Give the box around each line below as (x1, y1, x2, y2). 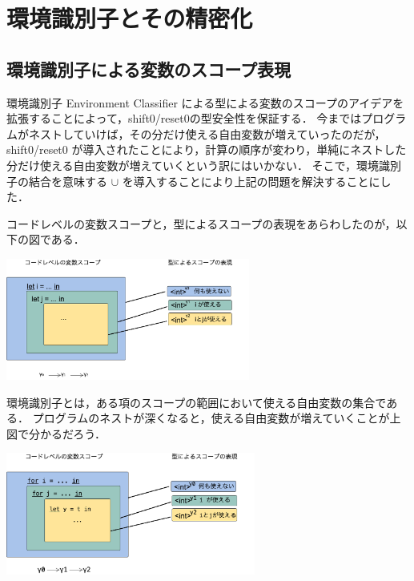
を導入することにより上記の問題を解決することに (122, 172, 380, 189)
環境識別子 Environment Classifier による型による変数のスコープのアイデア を (6, 94, 404, 111)
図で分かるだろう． (6, 425, 107, 442)
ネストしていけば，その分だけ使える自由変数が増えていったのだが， (28, 125, 386, 142)
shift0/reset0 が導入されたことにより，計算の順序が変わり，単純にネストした (6, 141, 407, 158)
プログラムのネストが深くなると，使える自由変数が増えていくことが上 (32, 410, 401, 426)
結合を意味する (28, 172, 107, 189)
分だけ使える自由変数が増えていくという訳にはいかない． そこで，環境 (6, 156, 379, 173)
